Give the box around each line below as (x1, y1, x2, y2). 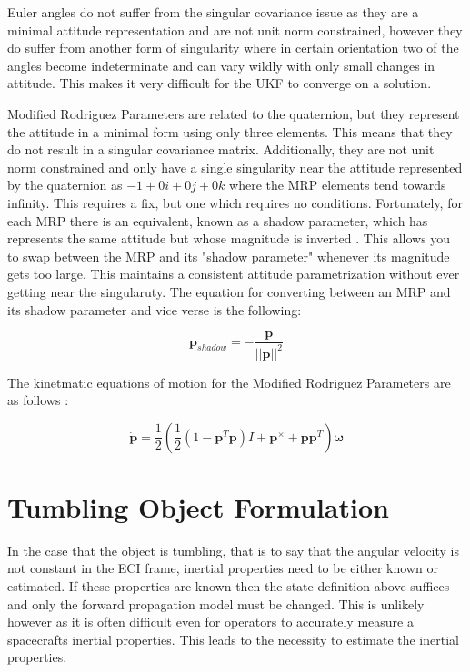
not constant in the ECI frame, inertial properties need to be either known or (7, 558, 438, 578)
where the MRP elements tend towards (229, 175, 446, 194)
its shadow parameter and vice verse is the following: (7, 300, 302, 319)
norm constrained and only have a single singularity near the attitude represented (7, 157, 463, 176)
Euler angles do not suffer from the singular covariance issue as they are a (7, 3, 419, 21)
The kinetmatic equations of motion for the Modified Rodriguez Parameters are (7, 372, 451, 391)
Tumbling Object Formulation (7, 488, 389, 525)
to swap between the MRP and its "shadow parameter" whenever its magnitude (7, 246, 450, 265)
